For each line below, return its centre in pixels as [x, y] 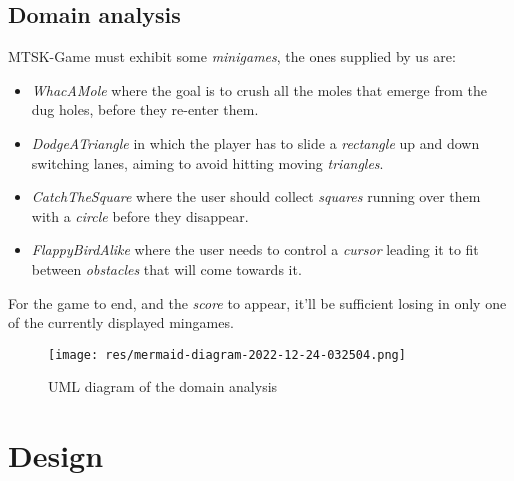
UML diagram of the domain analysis [163, 386]
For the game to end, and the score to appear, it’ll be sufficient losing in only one [257, 302]
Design [56, 455]
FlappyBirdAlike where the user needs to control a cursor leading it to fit [255, 249]
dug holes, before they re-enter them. [145, 109]
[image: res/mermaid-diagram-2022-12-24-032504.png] [227, 354]
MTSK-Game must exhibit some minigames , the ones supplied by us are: [232, 56]
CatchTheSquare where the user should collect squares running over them [256, 196]
